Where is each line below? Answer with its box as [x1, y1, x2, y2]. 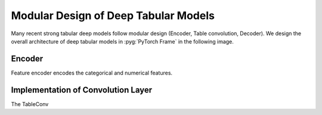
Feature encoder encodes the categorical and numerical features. [11, 69, 173, 76]
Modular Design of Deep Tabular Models [11, 9, 215, 22]
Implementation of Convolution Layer [11, 85, 153, 95]
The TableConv [11, 100, 49, 107]
